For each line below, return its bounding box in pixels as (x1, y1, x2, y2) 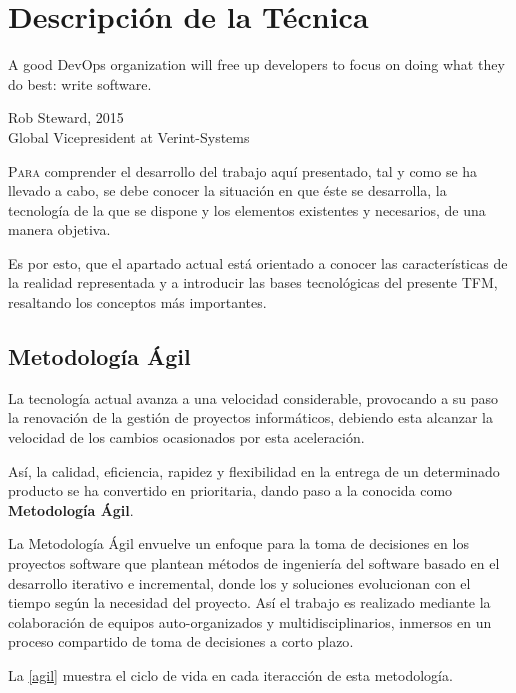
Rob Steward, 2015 (8, 107, 124, 128)
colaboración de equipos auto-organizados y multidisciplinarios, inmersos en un (8, 611, 492, 632)
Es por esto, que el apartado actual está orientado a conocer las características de (8, 252, 508, 273)
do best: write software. (8, 73, 152, 94)
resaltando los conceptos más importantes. (8, 292, 267, 313)
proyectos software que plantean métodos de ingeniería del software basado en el (8, 553, 500, 574)
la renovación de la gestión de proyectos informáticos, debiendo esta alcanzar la (8, 407, 493, 428)
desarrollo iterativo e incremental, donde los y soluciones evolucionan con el (8, 572, 471, 593)
